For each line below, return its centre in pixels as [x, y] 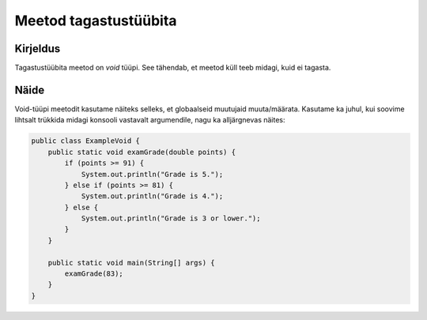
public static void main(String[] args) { [131, 262]
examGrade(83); [94, 274]
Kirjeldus [38, 49]
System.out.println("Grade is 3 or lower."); [171, 218]
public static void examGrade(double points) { [142, 152]
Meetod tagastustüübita [96, 21]
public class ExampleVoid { [85, 141]
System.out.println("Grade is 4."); [152, 196]
